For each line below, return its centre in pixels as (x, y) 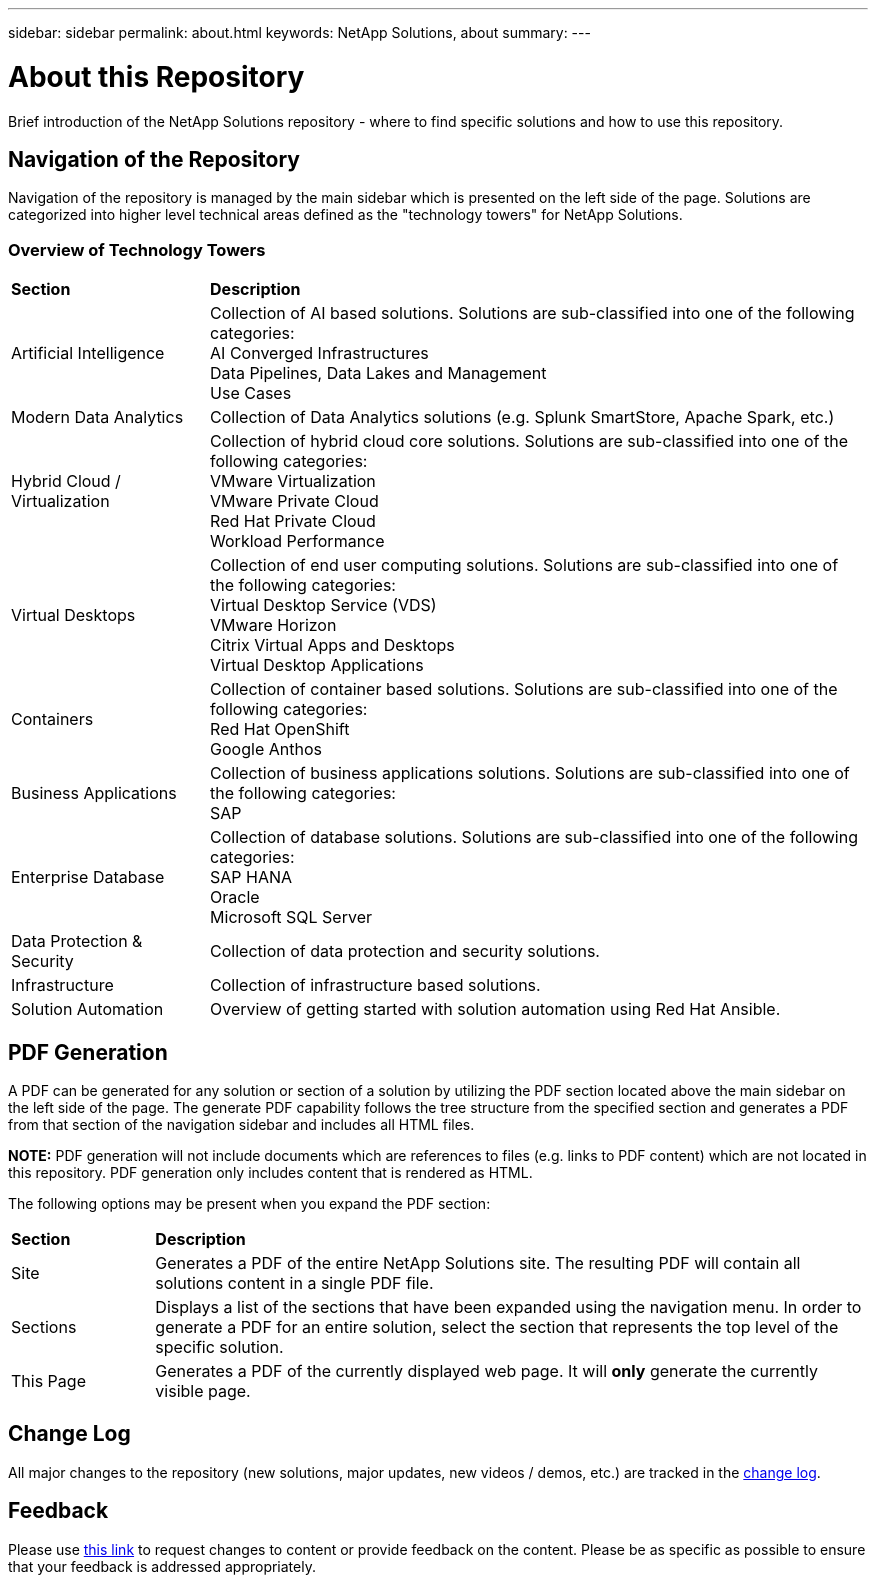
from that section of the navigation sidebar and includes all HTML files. (241, 1124)
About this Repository (156, 76)
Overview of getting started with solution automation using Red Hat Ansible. (495, 1009)
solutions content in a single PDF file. (294, 1282)
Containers (52, 719)
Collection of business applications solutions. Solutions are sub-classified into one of (530, 773)
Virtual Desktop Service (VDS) (323, 605)
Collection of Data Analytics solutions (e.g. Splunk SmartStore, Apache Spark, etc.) (522, 417)
